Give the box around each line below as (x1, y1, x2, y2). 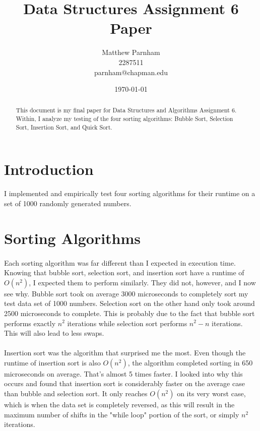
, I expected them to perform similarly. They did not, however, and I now (29, 277, 256, 287)
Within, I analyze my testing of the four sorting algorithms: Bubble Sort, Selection (16, 114, 233, 123)
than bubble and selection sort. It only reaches (4, 388, 148, 399)
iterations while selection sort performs (67, 318, 187, 328)
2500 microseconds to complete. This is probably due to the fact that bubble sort (4, 307, 255, 318)
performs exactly (4, 318, 56, 328)
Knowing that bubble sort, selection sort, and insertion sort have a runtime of (4, 267, 244, 278)
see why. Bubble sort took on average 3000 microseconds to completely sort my (4, 288, 248, 298)
